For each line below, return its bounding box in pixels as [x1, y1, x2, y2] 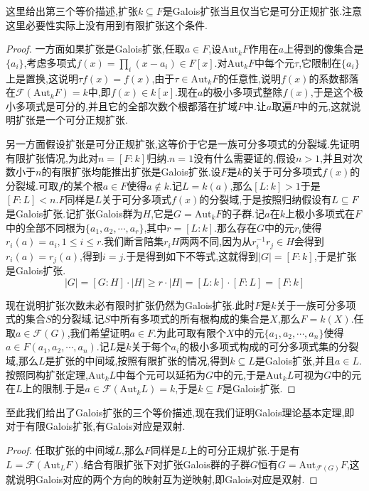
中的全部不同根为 [6, 220, 85, 234]
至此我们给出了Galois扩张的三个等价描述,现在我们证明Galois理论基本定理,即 [6, 404, 355, 419]
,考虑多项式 [23, 55, 77, 70]
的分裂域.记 [51, 311, 105, 326]
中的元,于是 [213, 367, 267, 382]
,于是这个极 [310, 85, 363, 99]
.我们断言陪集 [101, 234, 164, 249]
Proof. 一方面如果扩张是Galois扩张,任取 [6, 41, 185, 56]
